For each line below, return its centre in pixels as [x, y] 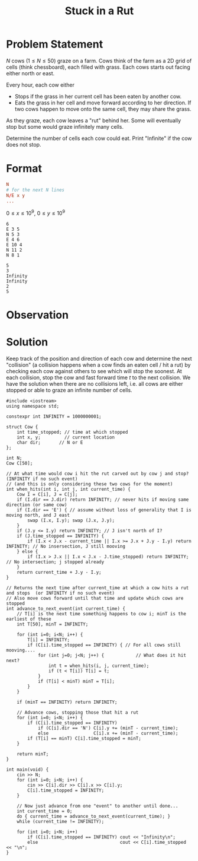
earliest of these [29, 619]
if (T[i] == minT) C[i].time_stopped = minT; [85, 739]
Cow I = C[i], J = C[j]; [47, 495]
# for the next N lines [35, 190]
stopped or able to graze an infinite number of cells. [69, 390]
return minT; [33, 754]
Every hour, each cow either [40, 85]
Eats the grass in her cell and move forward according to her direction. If [103, 103]
